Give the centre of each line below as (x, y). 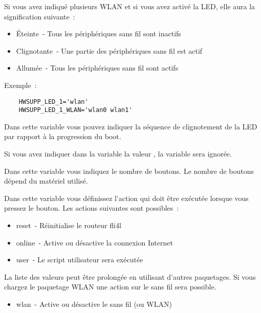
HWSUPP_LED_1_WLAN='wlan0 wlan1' (75, 110)
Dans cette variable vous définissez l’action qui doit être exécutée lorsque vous (126, 198)
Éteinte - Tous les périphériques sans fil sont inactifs (99, 33)
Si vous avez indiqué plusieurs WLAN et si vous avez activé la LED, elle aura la (130, 6)
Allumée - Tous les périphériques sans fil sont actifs (97, 68)
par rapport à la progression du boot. (63, 136)
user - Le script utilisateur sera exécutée (80, 260)
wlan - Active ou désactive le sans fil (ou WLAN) (94, 304)
